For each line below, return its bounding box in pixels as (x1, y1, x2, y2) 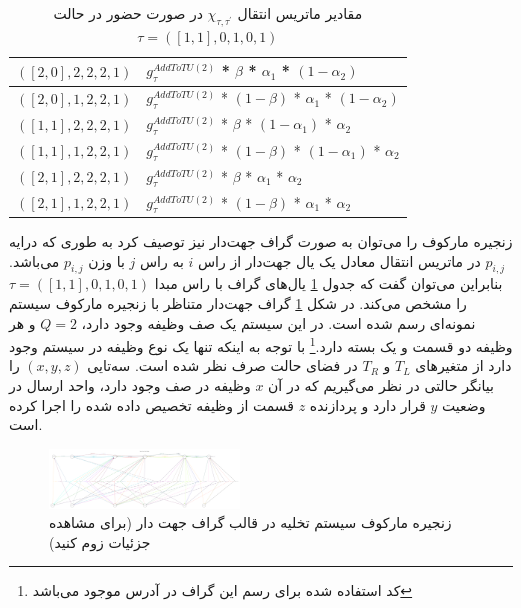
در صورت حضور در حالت (53, 3, 203, 23)
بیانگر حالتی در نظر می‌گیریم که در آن (268, 374, 494, 395)
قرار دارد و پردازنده (309, 394, 426, 415)
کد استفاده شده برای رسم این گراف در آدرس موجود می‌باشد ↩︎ (32, 580, 413, 601)
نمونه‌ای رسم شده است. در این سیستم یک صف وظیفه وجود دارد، (81, 312, 476, 333)
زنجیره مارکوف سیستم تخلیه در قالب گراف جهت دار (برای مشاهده (49, 512, 452, 533)
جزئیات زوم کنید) (49, 531, 151, 552)
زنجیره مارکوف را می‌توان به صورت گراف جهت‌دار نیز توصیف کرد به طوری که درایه (9, 230, 513, 251)
